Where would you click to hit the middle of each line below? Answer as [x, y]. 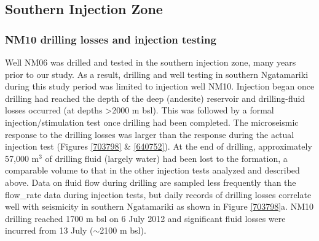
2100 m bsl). [123, 230]
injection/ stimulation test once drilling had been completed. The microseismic [152, 122]
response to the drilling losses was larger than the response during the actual [150, 134]
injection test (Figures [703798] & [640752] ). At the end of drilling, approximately [159, 146]
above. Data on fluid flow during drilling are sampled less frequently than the [151, 182]
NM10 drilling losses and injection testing [111, 39]
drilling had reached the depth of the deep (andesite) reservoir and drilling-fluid [155, 98]
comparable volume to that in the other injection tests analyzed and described [152, 170]
